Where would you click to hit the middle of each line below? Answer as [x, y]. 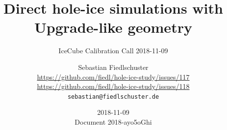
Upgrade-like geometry [113, 27]
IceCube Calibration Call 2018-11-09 [113, 51]
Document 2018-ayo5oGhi [113, 121]
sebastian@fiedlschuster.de [113, 97]
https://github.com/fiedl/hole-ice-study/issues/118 [113, 86]
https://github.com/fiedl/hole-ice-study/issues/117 [113, 76]
